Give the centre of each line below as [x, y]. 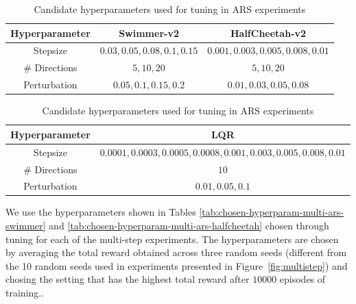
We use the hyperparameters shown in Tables [101, 212]
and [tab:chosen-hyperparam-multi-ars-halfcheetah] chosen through [189, 226]
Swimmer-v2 [149, 33]
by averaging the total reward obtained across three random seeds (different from [176, 252]
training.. [25, 292]
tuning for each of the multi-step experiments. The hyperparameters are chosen [172, 239]
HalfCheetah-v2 [268, 33]
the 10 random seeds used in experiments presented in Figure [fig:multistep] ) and [177, 265]
